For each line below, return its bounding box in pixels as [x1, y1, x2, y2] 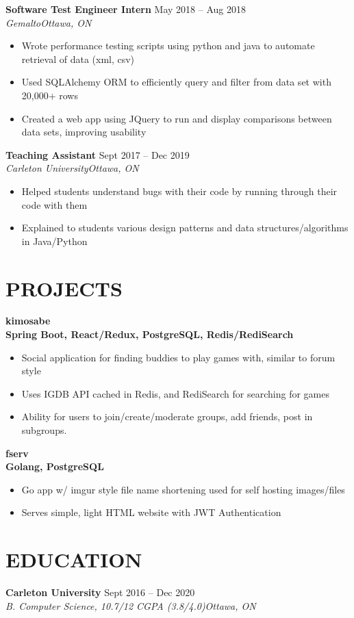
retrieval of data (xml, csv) [21, 51, 135, 66]
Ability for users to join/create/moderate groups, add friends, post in [21, 409, 313, 424]
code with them [21, 197, 88, 211]
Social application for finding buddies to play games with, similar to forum [21, 350, 336, 364]
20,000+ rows [21, 88, 78, 102]
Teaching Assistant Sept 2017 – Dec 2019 [5, 147, 190, 162]
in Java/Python [21, 233, 88, 248]
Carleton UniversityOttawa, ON [5, 161, 139, 175]
